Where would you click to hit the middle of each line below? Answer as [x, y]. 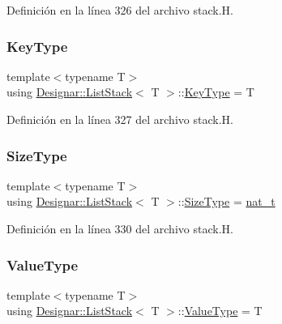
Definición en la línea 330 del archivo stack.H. [120, 228]
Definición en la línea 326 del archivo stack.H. [120, 10]
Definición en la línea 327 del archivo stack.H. [120, 119]
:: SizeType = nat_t [226, 201]
